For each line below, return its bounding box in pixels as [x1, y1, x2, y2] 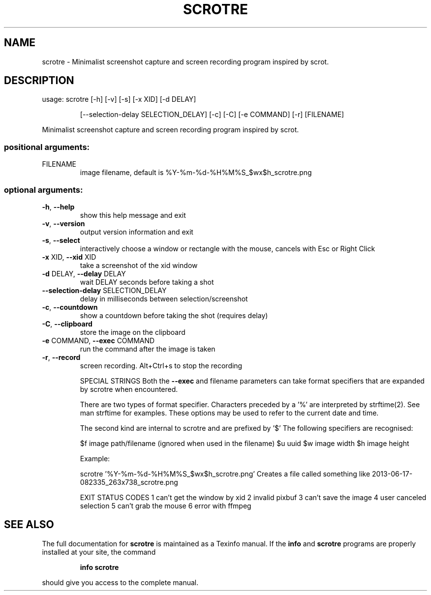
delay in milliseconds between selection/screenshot [80, 294, 248, 303]
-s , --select [42, 236, 80, 244]
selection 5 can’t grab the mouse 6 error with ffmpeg [80, 501, 251, 510]
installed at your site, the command [42, 547, 156, 556]
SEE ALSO [4, 518, 54, 531]
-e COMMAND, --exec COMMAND [42, 336, 155, 345]
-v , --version [42, 219, 85, 228]
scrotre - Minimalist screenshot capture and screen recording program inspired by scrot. [42, 57, 329, 66]
